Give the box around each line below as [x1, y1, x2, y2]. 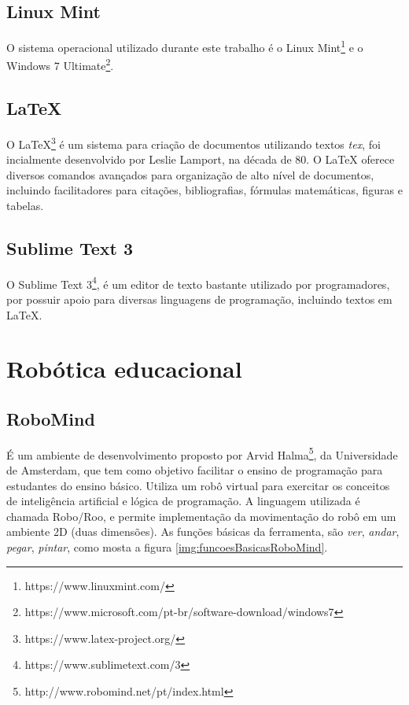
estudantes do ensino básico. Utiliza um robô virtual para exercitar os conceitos [6, 477, 390, 493]
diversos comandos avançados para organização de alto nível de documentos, [6, 166, 374, 183]
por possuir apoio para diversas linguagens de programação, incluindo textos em [6, 290, 392, 307]
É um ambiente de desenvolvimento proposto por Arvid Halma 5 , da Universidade [6, 444, 398, 463]
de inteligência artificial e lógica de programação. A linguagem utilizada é [6, 493, 360, 509]
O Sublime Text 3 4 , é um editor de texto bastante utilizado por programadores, [6, 273, 390, 292]
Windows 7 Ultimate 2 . [6, 55, 114, 74]
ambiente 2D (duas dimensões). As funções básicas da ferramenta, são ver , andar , [6, 523, 400, 540]
